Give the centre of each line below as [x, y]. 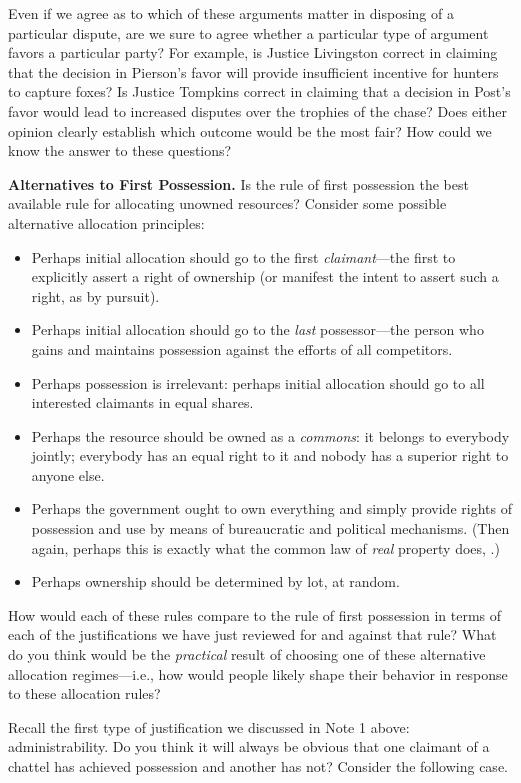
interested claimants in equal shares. [142, 402]
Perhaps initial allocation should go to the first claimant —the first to [243, 256]
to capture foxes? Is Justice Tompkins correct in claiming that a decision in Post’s [259, 91]
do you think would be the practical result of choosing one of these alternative [247, 654]
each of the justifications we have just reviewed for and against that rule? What [252, 634]
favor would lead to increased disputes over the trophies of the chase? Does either [257, 110]
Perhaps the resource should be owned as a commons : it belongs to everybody [270, 435]
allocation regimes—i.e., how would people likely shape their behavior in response [258, 673]
